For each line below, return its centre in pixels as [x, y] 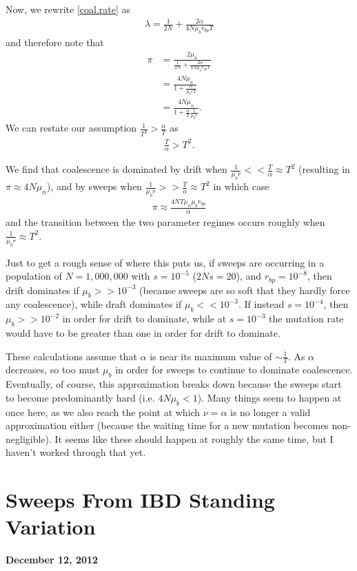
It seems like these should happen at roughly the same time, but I [194, 438]
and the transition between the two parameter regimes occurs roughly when [165, 222]
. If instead [262, 304]
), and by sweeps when [94, 186]
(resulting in [324, 169]
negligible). [29, 438]
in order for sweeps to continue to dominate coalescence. [234, 370]
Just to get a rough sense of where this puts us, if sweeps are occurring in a [165, 262]
